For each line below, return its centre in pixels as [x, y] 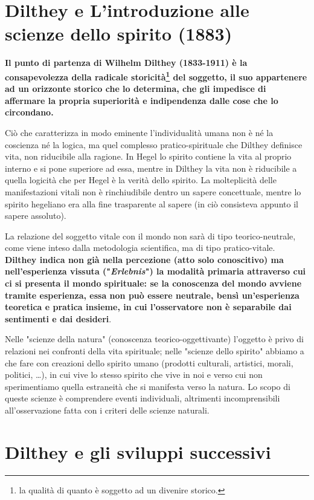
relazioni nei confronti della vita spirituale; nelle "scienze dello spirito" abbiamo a [155, 351]
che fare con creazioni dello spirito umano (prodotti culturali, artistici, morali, [149, 362]
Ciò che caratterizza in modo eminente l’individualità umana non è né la [139, 132]
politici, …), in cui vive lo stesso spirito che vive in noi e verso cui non [134, 375]
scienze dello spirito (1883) [119, 34]
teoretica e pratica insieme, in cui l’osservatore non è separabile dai [148, 307]
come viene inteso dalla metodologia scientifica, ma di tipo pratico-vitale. [140, 248]
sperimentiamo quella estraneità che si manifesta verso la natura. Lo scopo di [148, 386]
